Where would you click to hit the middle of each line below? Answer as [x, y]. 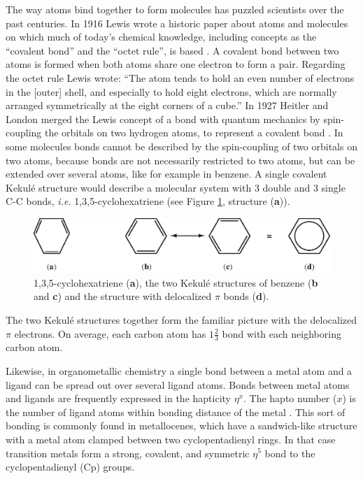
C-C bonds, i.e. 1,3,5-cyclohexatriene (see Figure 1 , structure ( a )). [148, 201]
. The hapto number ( [290, 398]
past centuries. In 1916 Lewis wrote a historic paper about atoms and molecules [177, 23]
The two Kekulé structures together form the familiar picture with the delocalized [181, 319]
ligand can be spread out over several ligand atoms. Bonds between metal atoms [178, 384]
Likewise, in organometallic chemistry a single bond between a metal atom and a [179, 370]
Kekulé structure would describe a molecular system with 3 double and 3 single [176, 187]
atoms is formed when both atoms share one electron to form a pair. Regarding [176, 64]
